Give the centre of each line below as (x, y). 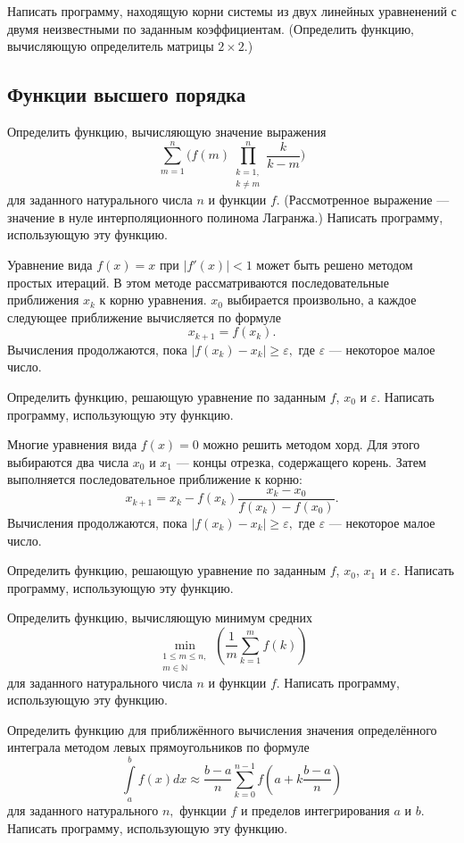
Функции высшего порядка (127, 94)
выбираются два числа (68, 461)
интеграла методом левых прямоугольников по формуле (158, 747)
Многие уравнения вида (72, 444)
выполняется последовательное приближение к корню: (155, 479)
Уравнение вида (50, 264)
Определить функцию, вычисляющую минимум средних (160, 618)
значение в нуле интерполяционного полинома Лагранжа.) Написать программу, (225, 217)
